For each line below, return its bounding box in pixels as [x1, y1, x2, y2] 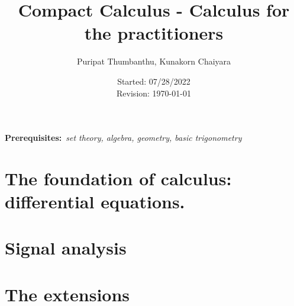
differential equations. [5, 189, 185, 214]
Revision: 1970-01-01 [117, 86, 191, 99]
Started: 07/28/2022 [117, 75, 190, 87]
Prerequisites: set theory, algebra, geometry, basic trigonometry [5, 131, 242, 144]
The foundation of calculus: [5, 166, 232, 190]
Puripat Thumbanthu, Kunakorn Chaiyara [76, 55, 231, 67]
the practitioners [84, 21, 224, 45]
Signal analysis [5, 236, 127, 260]
